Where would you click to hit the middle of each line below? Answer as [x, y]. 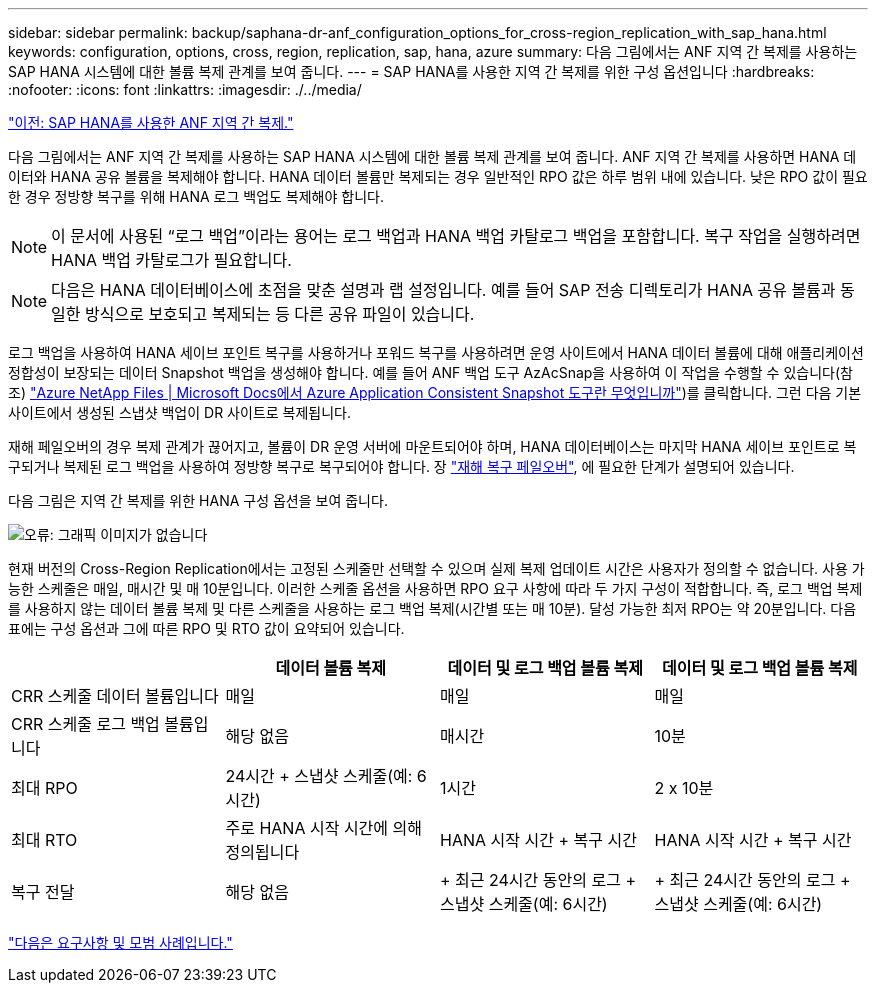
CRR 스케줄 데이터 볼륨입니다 [115, 696]
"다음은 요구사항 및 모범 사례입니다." [120, 942]
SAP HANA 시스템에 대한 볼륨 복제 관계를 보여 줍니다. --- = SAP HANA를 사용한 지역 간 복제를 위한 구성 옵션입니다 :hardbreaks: [411, 71]
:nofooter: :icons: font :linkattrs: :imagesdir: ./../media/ [185, 89]
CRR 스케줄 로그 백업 [85, 724]
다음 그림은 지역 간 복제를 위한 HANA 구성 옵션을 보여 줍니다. [198, 500]
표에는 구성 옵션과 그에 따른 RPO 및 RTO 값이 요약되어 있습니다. [206, 628]
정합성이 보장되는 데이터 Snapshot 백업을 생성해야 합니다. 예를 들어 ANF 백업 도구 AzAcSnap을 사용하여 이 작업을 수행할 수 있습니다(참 [430, 372]
